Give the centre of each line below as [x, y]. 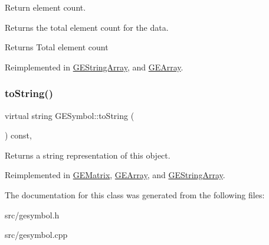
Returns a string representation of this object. [88, 155]
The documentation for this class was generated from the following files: [135, 194]
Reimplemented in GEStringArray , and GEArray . [94, 67]
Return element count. [45, 7]
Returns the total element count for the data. [87, 27]
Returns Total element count [57, 47]
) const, [18, 135]
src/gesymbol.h [32, 215]
